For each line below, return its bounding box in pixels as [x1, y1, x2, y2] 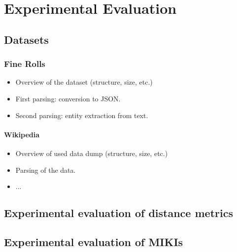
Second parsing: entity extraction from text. [15, 110, 148, 120]
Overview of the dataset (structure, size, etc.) [15, 77, 153, 87]
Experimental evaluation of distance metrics [4, 205, 233, 220]
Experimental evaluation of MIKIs [4, 234, 183, 249]
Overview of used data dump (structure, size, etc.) [15, 148, 168, 158]
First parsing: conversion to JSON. [15, 93, 121, 103]
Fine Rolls [4, 58, 45, 70]
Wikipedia [4, 129, 40, 139]
